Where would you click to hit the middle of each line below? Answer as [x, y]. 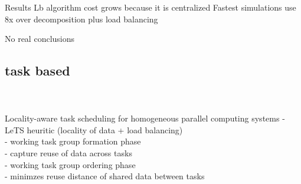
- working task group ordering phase [70, 164]
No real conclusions [40, 39]
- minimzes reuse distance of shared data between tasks [105, 176]
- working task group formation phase [73, 141]
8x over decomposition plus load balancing [81, 19]
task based [37, 70]
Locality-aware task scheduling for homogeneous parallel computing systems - [145, 118]
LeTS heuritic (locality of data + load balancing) [94, 129]
